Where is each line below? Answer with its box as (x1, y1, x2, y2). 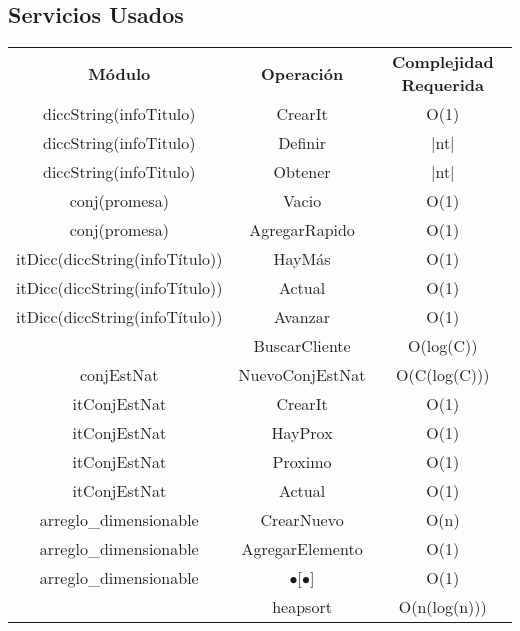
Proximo (272, 450, 332, 474)
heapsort (272, 595, 332, 619)
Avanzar (274, 305, 331, 329)
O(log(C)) (408, 334, 478, 358)
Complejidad (391, 50, 494, 74)
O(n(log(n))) (398, 595, 487, 619)
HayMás (273, 247, 331, 271)
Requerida (401, 73, 484, 97)
